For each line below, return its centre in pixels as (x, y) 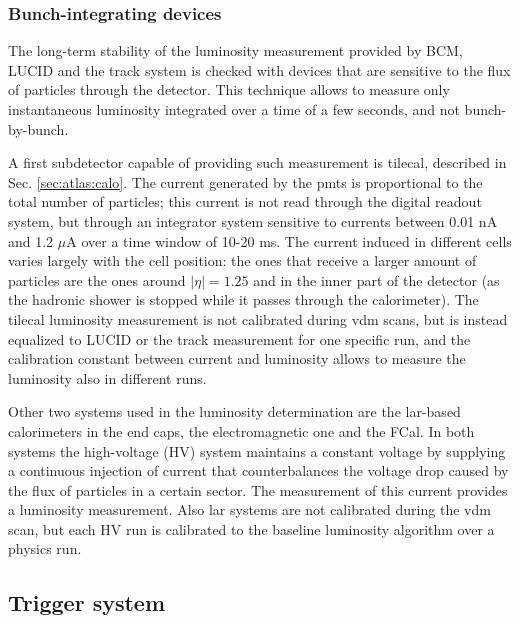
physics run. (45, 548)
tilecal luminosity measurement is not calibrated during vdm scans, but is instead (258, 318)
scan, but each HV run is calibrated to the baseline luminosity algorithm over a (251, 528)
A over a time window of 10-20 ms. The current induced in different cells (289, 240)
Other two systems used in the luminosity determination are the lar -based (234, 411)
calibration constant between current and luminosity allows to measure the (237, 358)
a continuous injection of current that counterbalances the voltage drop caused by (258, 470)
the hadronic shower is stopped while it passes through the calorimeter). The (243, 299)
